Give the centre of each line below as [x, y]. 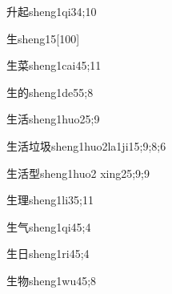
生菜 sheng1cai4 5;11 [54, 65]
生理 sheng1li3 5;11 [50, 200]
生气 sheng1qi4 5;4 [49, 226]
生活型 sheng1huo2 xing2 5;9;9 [78, 173]
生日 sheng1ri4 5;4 [48, 254]
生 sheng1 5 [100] [43, 38]
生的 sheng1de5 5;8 [50, 92]
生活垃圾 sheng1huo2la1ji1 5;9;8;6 [86, 145]
